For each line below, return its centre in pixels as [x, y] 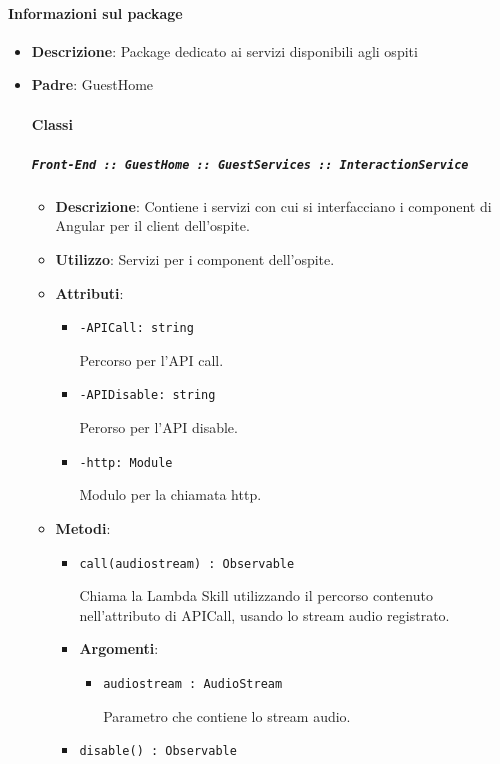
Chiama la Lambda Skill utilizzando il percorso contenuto [256, 595]
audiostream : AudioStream [193, 683]
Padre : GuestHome [92, 84]
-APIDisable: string [147, 395]
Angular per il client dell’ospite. [152, 225]
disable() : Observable [158, 751]
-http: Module [126, 462]
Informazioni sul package [95, 12]
